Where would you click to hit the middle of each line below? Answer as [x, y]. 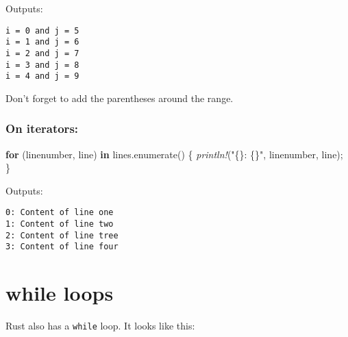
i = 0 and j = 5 [42, 30]
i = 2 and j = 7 [42, 53]
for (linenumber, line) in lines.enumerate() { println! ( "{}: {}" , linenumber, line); [174, 154]
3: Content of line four [62, 247]
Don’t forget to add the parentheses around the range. [120, 98]
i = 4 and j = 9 [42, 76]
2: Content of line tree [62, 235]
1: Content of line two [60, 224]
